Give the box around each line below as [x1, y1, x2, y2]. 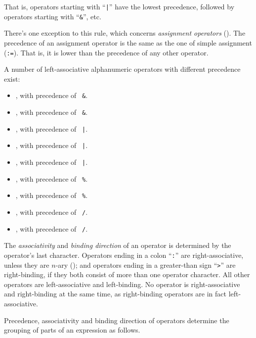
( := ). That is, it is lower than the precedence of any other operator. [4, 47, 209, 57]
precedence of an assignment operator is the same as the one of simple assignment [4, 37, 252, 48]
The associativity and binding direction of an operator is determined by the [4, 240, 231, 250]
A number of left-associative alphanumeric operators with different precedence [4, 64, 241, 74]
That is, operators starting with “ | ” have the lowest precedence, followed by [4, 1, 235, 11]
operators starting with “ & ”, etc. [4, 11, 101, 21]
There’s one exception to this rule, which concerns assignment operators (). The [4, 28, 246, 38]
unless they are [4, 259, 49, 270]
